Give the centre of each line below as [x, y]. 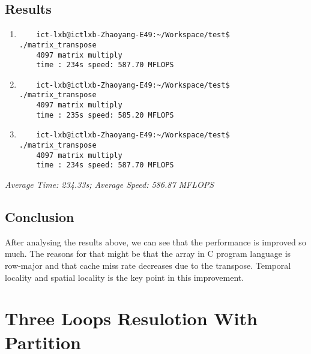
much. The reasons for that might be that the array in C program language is [148, 253]
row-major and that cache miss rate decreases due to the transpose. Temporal [148, 265]
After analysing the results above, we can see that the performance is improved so [155, 241]
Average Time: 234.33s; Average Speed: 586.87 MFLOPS [110, 184]
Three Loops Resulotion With [131, 318]
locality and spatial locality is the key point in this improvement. [125, 277]
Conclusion [40, 217]
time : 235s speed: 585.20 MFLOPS [105, 115]
